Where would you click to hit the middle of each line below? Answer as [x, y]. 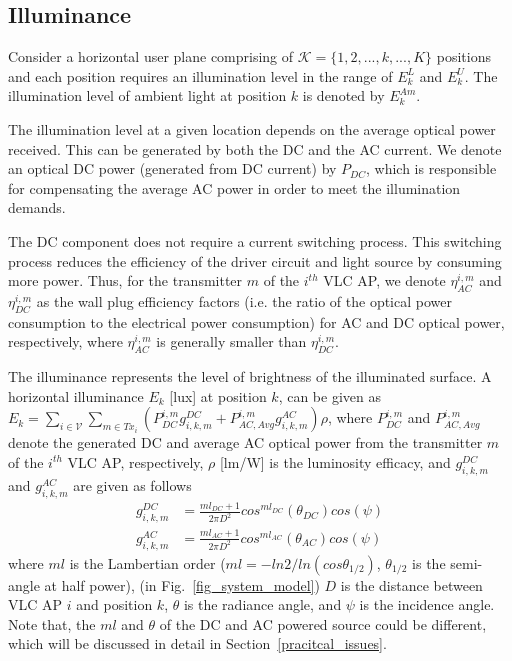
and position [114, 604]
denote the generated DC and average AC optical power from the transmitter [245, 442]
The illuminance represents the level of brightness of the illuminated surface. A [250, 376]
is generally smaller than [231, 341]
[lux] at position [218, 395]
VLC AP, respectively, [135, 461]
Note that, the [52, 623]
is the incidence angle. [427, 604]
